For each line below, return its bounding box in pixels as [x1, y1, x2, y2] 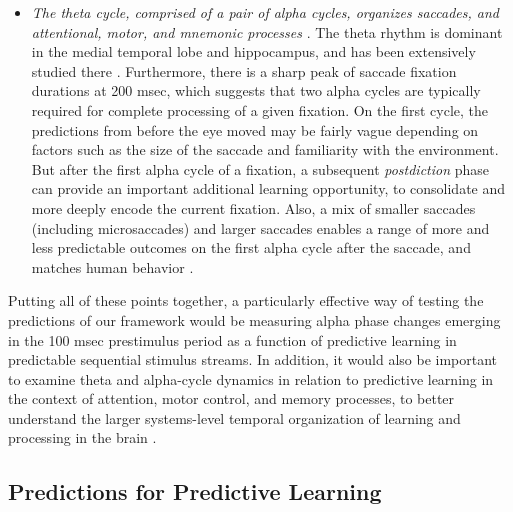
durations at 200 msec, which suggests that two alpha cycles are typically [31, 80, 481, 101]
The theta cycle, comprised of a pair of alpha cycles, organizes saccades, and [31, 2, 499, 22]
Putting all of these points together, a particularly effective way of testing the [8, 290, 484, 311]
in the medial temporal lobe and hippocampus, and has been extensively [31, 41, 476, 62]
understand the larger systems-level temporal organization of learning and [8, 407, 461, 428]
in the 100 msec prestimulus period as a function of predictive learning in [8, 329, 457, 350]
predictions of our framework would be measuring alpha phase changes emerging [8, 309, 501, 330]
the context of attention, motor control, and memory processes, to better [8, 388, 455, 409]
